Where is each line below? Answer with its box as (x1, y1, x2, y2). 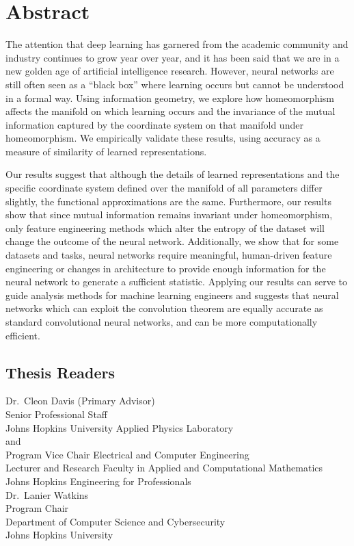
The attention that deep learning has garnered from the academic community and (5, 37, 349, 51)
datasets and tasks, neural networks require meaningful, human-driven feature (5, 248, 332, 262)
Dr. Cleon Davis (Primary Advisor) (5, 393, 155, 408)
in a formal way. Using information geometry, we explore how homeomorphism (5, 90, 335, 105)
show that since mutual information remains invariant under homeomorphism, (5, 207, 333, 222)
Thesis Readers (5, 361, 115, 382)
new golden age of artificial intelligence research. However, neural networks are (5, 64, 334, 78)
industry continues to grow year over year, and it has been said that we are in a (5, 50, 340, 64)
